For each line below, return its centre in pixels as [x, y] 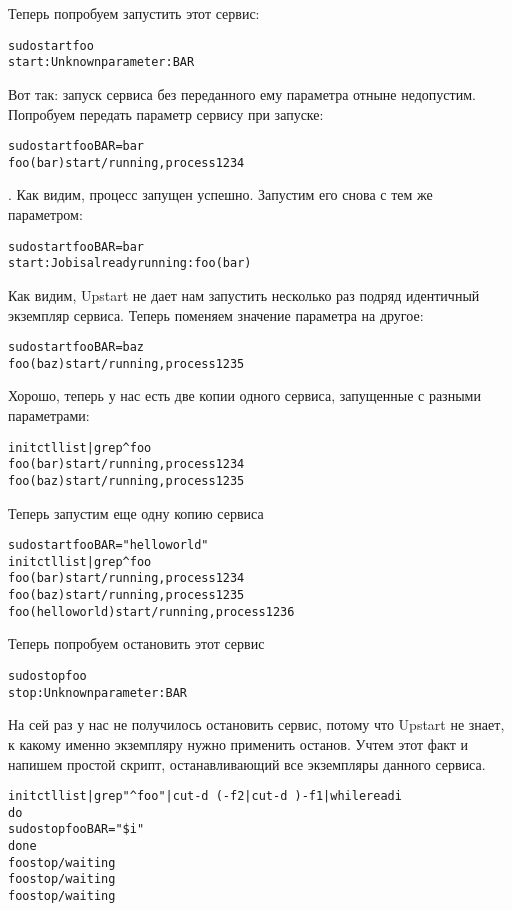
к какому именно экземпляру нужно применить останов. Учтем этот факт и [238, 743]
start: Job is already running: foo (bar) [130, 263]
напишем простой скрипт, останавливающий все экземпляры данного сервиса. [247, 763]
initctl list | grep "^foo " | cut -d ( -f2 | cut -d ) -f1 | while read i [205, 796]
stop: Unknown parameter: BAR [97, 692]
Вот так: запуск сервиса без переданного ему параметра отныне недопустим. [242, 93]
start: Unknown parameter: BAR [101, 62]
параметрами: [49, 415]
